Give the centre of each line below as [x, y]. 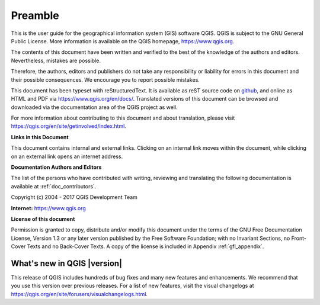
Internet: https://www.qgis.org [48, 208]
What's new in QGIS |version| [67, 263]
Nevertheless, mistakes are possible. [56, 60]
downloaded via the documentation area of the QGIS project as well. [94, 107]
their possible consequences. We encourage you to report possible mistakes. [105, 79]
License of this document [43, 219]
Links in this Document [40, 137]
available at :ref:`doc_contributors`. [54, 186]
